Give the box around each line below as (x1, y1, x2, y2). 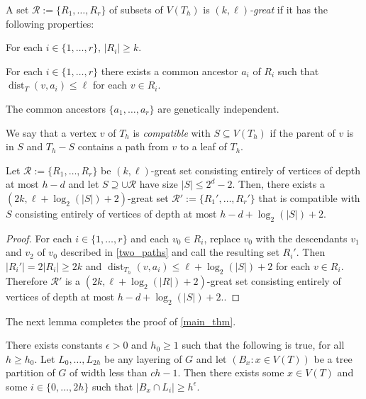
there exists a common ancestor (101, 63, 238, 78)
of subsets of (109, 2, 163, 16)
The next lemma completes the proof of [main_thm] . (6, 313, 236, 328)
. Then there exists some (177, 365, 284, 380)
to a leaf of (179, 139, 227, 154)
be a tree (314, 351, 353, 366)
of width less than (70, 365, 148, 380)
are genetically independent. (157, 101, 279, 116)
